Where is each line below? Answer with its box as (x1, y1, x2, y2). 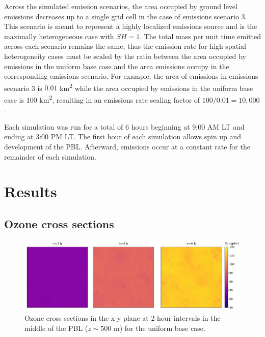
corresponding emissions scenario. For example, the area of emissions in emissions (4, 71, 258, 81)
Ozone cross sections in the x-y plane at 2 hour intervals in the (24, 313, 221, 323)
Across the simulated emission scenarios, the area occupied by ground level (4, 1, 237, 11)
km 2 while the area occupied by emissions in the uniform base (60, 81, 253, 93)
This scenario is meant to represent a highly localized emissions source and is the (4, 21, 257, 32)
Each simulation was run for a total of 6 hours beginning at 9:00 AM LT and (4, 121, 245, 132)
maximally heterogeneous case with (4, 30, 114, 41)
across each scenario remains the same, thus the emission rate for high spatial (4, 41, 246, 51)
